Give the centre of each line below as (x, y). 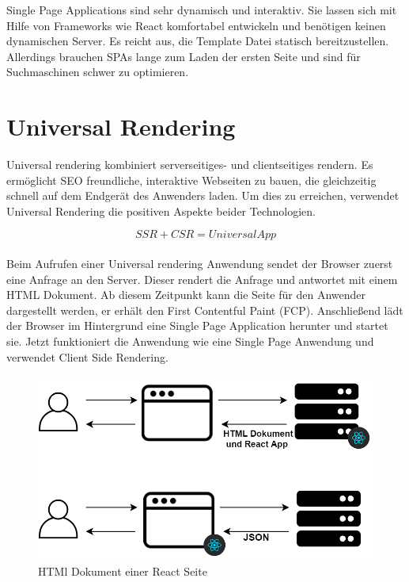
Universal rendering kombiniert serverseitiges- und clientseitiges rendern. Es (190, 165)
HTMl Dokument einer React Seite (123, 571)
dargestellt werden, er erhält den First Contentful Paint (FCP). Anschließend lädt (205, 310)
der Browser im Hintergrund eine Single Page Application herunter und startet (197, 325)
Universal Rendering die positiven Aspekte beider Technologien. (161, 211)
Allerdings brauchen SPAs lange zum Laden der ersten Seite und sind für (184, 56)
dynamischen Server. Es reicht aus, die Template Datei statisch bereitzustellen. (198, 41)
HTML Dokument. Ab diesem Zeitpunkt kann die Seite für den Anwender (186, 295)
